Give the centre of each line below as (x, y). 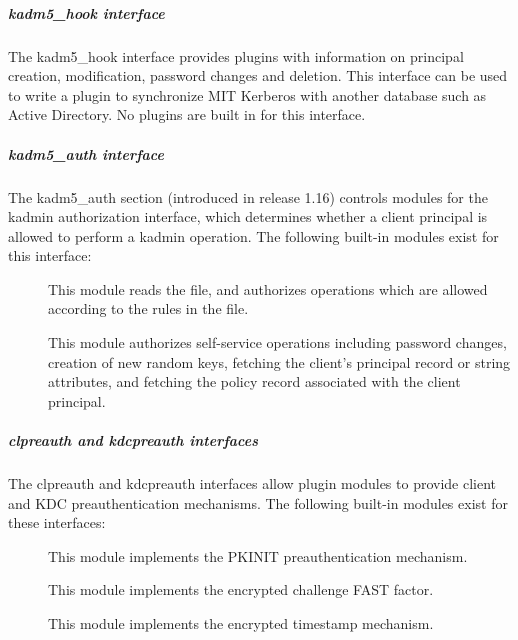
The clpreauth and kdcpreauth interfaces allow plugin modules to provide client (252, 483)
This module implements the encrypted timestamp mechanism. (241, 622)
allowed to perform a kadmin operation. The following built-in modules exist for (253, 235)
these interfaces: (57, 522)
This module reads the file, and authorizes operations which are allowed (268, 288)
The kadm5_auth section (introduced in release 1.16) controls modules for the (248, 196)
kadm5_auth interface (86, 153)
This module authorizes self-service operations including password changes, (277, 342)
